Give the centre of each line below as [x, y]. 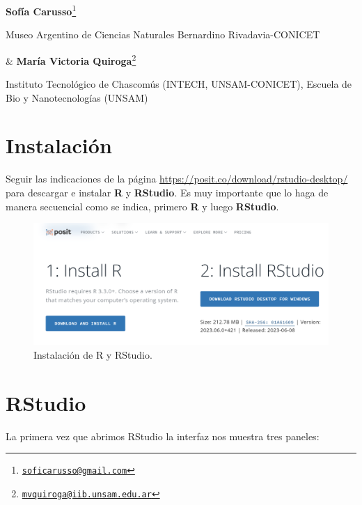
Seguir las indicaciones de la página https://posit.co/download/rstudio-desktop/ [177, 179]
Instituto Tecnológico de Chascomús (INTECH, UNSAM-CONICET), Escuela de [179, 84]
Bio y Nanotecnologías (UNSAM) [77, 97]
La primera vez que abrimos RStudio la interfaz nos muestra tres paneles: [163, 436]
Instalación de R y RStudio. [93, 354]
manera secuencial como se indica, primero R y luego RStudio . [142, 206]
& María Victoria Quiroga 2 [71, 59]
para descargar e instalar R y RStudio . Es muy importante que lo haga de [167, 192]
